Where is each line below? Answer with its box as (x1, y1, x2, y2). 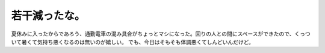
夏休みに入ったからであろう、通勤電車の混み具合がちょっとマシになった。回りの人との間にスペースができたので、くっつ (11, 30, 311, 37)
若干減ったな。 (11, 9, 85, 22)
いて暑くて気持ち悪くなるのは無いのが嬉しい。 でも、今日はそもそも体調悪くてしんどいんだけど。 (11, 38, 254, 45)
